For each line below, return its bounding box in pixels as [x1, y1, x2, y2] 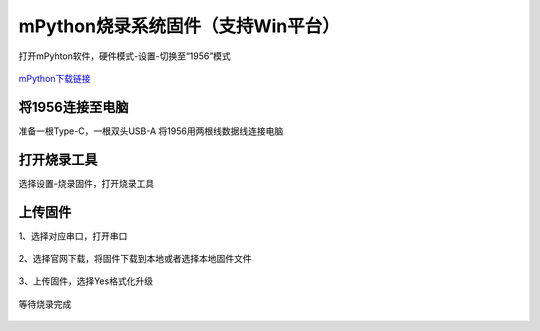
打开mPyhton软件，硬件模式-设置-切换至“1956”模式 [18, 50, 232, 62]
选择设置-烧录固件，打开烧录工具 [18, 177, 155, 189]
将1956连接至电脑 [18, 98, 129, 115]
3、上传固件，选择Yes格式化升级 [18, 275, 154, 287]
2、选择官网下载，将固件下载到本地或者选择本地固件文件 [18, 253, 252, 265]
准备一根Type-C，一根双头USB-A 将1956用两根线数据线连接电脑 [18, 125, 284, 137]
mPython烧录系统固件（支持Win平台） [18, 15, 340, 37]
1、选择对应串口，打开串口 [18, 230, 128, 242]
